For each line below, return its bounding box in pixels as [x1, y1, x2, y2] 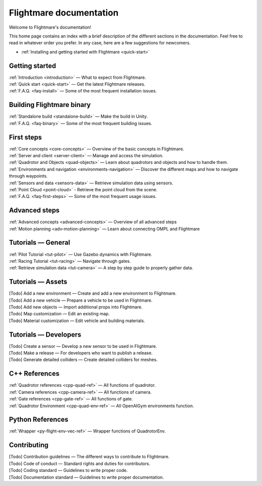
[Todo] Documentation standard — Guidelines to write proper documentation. [9, 474, 164, 480]
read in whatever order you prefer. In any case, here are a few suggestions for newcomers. [9, 40, 191, 46]
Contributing [9, 441, 49, 450]
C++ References [9, 370, 60, 378]
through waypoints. [9, 173, 48, 179]
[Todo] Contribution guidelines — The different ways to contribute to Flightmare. [9, 454, 170, 460]
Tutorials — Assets [9, 278, 67, 286]
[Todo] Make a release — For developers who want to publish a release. [9, 350, 153, 356]
